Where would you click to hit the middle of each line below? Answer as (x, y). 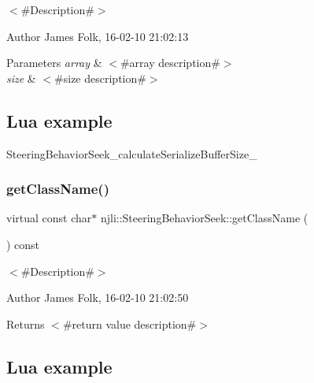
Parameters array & (54, 63)
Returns (26, 324)
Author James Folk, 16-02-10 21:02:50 (98, 297)
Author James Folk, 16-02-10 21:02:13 (98, 36)
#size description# (100, 78)
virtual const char (49, 218)
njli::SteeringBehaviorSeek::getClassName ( (204, 218)
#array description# (170, 63)
